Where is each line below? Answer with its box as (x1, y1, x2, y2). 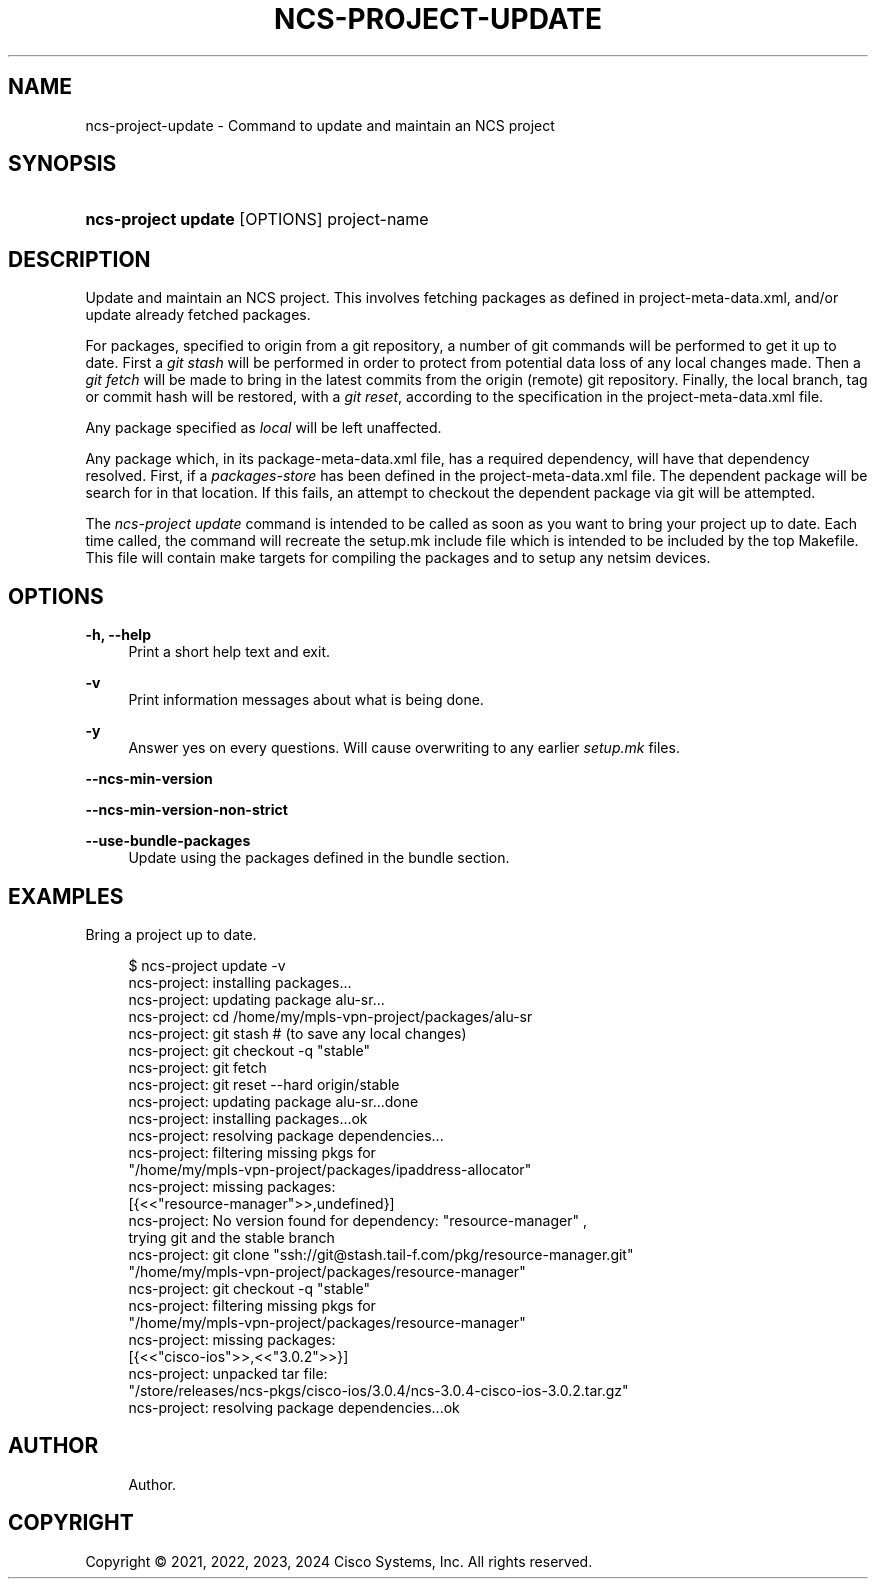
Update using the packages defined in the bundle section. (128, 849, 510, 867)
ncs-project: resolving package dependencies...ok (128, 1398, 460, 1416)
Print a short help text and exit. (128, 643, 330, 661)
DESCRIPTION (8, 246, 151, 272)
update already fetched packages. (85, 306, 311, 324)
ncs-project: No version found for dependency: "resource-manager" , (128, 1211, 587, 1229)
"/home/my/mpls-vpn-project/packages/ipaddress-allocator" (128, 1160, 532, 1178)
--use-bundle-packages (85, 832, 251, 850)
